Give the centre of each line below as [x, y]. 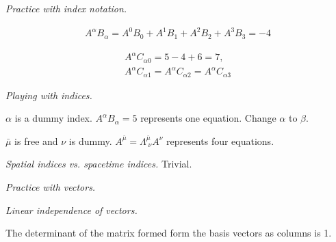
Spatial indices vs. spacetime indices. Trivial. [99, 164]
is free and [36, 140]
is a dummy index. [53, 118]
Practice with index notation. [66, 8]
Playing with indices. [49, 95]
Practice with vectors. [51, 186]
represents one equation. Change [208, 118]
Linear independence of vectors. [72, 210]
